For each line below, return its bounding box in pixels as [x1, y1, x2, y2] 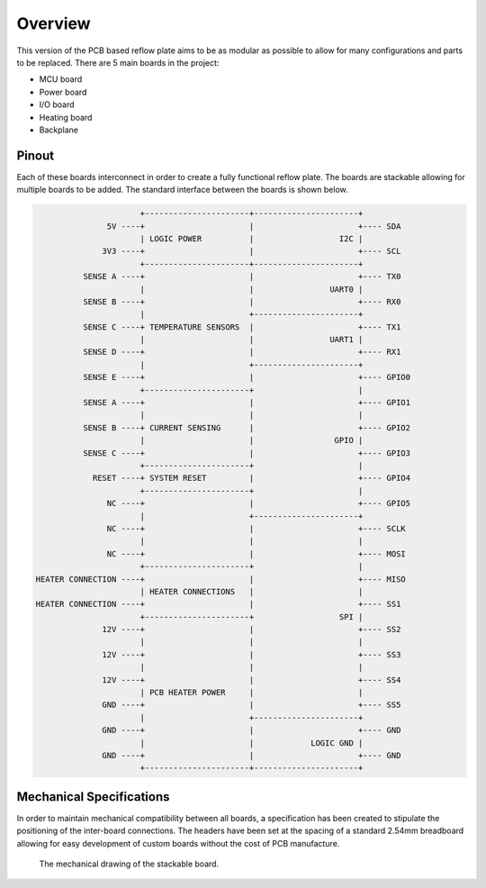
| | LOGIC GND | [139, 738, 364, 748]
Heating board [39, 112, 93, 122]
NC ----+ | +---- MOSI [106, 548, 407, 558]
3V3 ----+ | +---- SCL [102, 246, 401, 257]
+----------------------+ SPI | [139, 612, 364, 621]
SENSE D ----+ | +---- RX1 [82, 347, 401, 358]
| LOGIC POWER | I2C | [139, 233, 364, 243]
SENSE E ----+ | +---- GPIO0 [82, 372, 411, 383]
